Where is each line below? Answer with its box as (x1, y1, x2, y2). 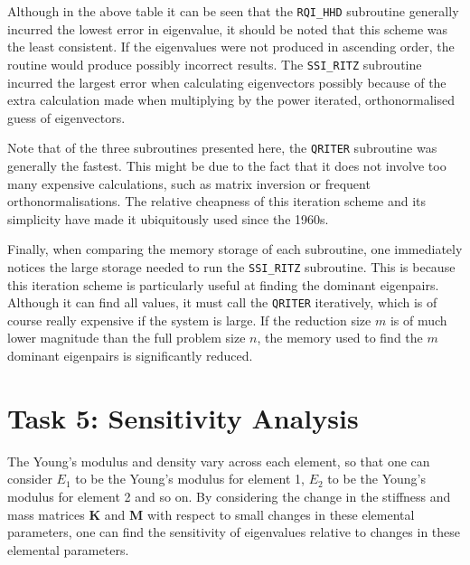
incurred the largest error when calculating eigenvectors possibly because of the (7, 72, 446, 91)
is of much (390, 310, 447, 329)
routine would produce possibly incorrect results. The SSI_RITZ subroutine (7, 54, 422, 73)
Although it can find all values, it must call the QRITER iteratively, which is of (7, 293, 437, 312)
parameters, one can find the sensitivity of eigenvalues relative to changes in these (7, 523, 461, 541)
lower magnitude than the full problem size (7, 328, 246, 347)
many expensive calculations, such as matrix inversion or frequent (7, 174, 371, 193)
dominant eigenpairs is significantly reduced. (7, 346, 253, 364)
